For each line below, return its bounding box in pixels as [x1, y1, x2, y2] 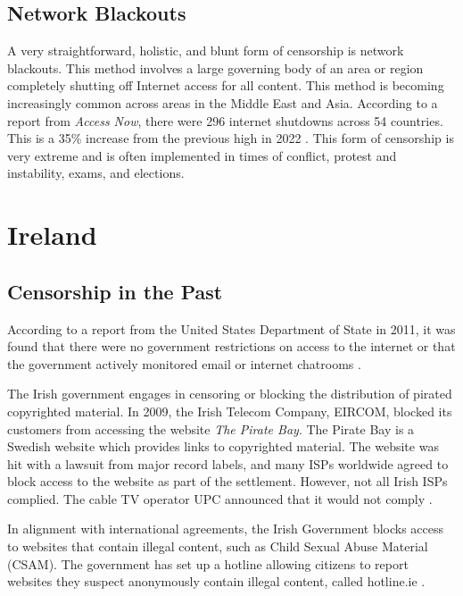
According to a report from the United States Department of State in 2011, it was [7, 319, 456, 338]
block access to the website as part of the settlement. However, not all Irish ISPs [7, 472, 448, 491]
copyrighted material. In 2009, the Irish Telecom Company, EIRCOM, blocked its [7, 401, 452, 420]
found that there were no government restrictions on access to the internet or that [7, 337, 456, 356]
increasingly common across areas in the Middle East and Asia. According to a [7, 93, 438, 112]
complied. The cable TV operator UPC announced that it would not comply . [7, 489, 433, 508]
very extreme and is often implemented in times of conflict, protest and [7, 146, 397, 164]
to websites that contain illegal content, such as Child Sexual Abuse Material [7, 537, 428, 556]
